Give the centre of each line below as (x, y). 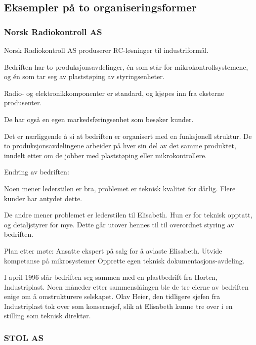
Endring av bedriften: (37, 172)
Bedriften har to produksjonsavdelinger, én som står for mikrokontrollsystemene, (126, 66)
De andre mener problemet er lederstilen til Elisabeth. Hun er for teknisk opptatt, (128, 215)
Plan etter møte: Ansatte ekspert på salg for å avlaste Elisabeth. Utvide (113, 250)
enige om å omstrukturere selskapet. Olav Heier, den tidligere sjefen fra (112, 296)
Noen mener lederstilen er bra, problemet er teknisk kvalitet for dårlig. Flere (120, 188)
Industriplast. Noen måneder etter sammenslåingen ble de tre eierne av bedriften (126, 286)
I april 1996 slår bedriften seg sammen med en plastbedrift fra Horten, (111, 277)
